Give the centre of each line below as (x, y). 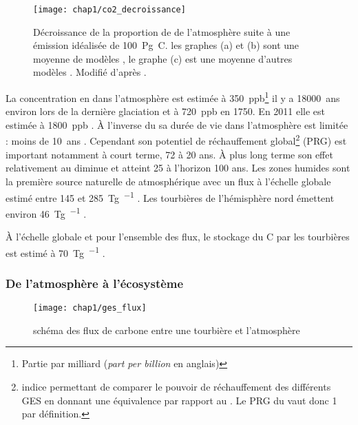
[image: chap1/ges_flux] (90, 308)
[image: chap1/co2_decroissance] (109, 10)
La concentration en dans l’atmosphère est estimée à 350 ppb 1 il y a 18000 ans (173, 97)
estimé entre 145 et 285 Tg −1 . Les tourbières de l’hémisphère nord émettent (170, 196)
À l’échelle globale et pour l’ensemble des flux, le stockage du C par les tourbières (178, 236)
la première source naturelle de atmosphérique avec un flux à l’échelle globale (168, 181)
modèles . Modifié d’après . (90, 72)
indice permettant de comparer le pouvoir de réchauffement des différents (176, 386)
